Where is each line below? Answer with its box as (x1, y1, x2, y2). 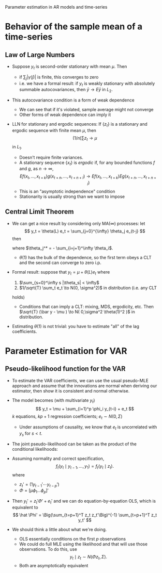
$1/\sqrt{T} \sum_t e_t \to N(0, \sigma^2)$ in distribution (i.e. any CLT (19, 285, 157, 291)
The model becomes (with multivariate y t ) (12, 397, 95, 404)
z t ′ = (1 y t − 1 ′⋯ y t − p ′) (19, 481, 59, 488)
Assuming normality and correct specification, (12, 456, 104, 461)
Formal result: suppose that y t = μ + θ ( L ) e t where (12, 269, 110, 276)
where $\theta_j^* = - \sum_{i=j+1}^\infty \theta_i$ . (12, 245, 113, 251)
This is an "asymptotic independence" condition (19, 188, 115, 194)
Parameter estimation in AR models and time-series (5, 4, 108, 10)
